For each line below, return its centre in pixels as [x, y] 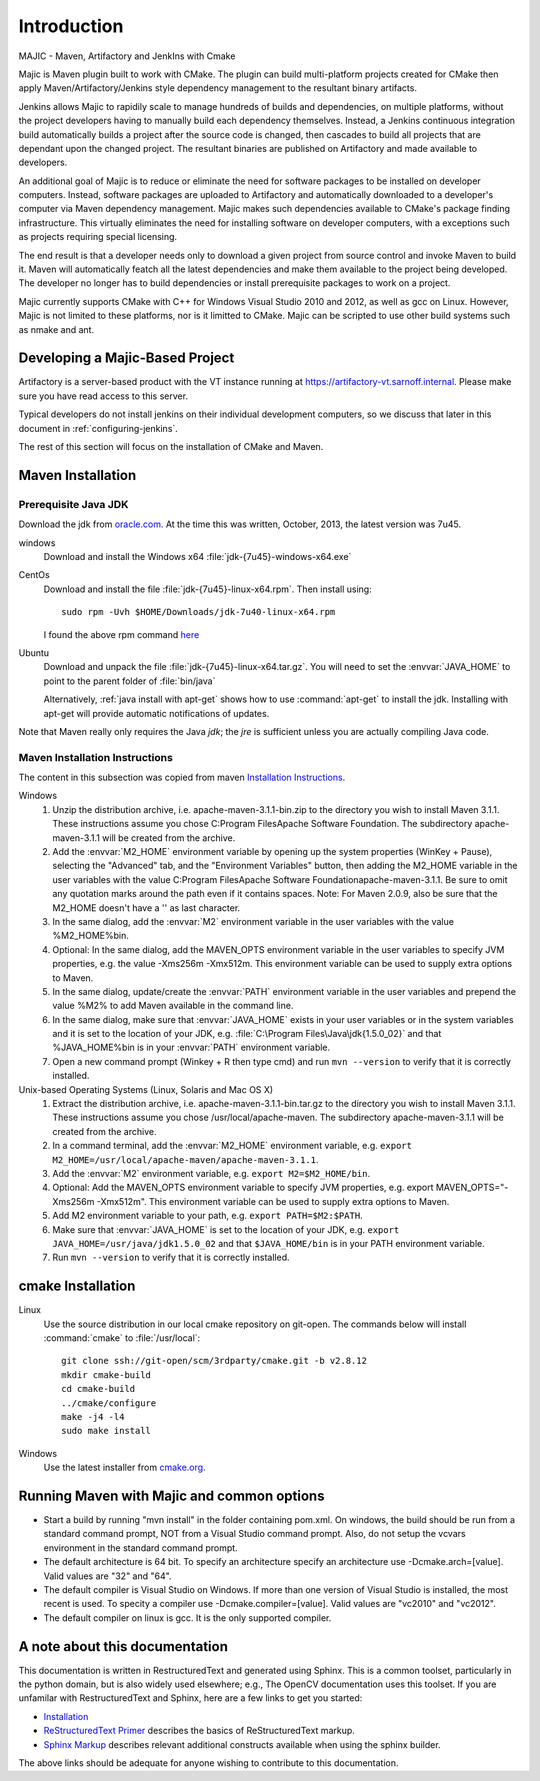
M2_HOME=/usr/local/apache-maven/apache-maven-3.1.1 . [185, 1159]
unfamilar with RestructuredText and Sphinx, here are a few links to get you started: [190, 1698]
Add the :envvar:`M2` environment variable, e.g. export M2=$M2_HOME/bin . [211, 1173]
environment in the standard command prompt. [141, 1547]
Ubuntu [34, 652]
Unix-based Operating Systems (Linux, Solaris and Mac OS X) [146, 1089]
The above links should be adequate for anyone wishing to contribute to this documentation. [208, 1763]
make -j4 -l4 [93, 1416]
